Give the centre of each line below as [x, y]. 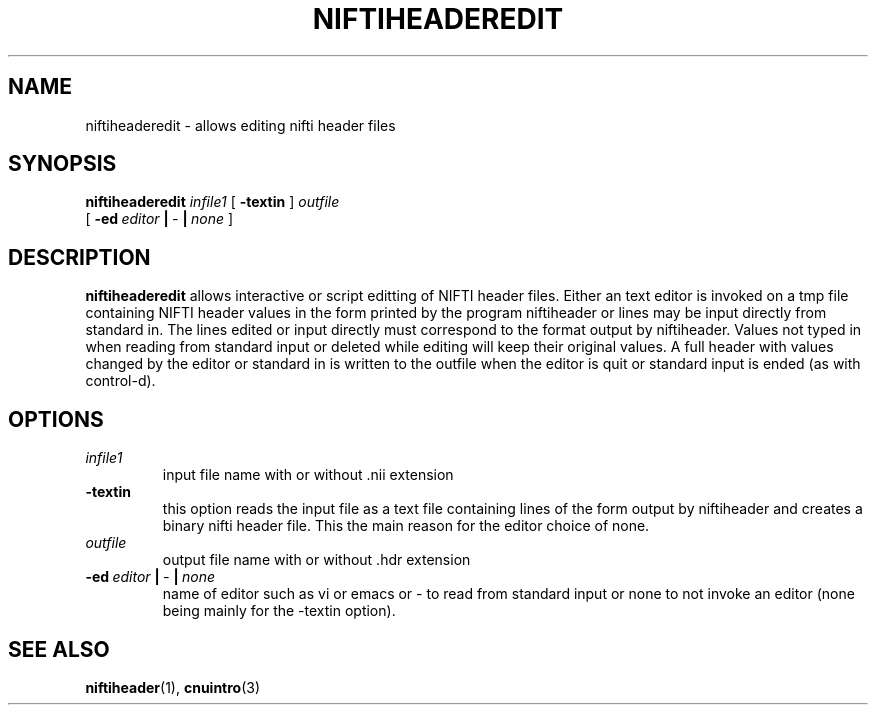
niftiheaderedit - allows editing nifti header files [240, 125]
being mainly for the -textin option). [279, 611]
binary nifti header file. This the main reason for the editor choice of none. [406, 526]
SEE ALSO [59, 649]
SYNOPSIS [62, 164]
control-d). [120, 381]
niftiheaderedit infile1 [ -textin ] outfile [212, 202]
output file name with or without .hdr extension [316, 560]
